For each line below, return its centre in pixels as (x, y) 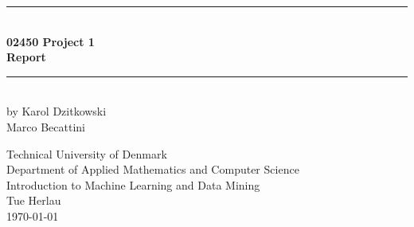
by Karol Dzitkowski (57, 111)
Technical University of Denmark (87, 153)
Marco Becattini (46, 126)
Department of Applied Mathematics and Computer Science (153, 169)
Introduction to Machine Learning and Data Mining (133, 184)
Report (26, 57)
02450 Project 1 (51, 41)
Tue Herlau (34, 200)
